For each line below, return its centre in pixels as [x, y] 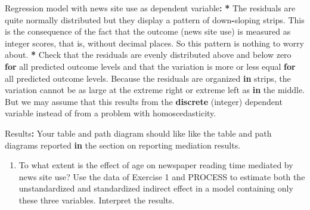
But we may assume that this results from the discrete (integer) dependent [144, 101]
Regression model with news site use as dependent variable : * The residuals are [150, 8]
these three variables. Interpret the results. [97, 200]
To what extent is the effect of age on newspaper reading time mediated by [156, 165]
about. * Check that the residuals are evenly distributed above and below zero [148, 55]
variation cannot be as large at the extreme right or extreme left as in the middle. [155, 90]
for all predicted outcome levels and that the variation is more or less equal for [150, 66]
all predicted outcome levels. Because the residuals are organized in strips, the [148, 78]
